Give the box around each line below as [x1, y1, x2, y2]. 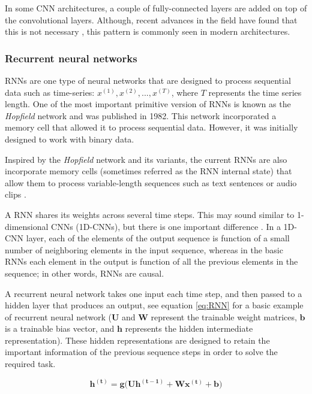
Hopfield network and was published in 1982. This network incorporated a [5, 109, 277, 122]
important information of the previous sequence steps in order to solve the [5, 345, 278, 358]
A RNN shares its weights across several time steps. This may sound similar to [5, 208, 295, 220]
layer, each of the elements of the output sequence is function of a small [26, 232, 290, 244]
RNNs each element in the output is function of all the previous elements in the [5, 255, 298, 268]
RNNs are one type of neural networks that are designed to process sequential [5, 74, 291, 86]
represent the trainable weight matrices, [151, 310, 297, 323]
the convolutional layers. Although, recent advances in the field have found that [5, 13, 298, 26]
